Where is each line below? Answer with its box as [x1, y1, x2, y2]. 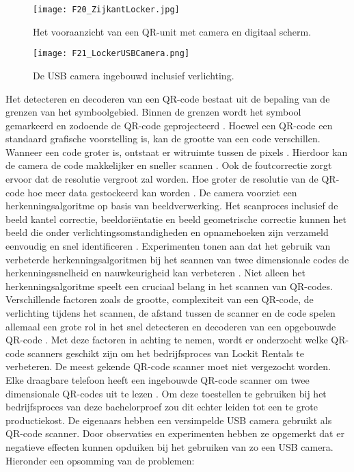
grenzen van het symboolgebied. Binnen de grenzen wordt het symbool [5, 105, 301, 119]
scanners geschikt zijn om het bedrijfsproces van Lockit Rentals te [27, 345, 304, 360]
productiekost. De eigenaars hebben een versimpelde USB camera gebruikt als [5, 412, 332, 427]
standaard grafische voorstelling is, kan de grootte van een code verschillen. [5, 131, 321, 146]
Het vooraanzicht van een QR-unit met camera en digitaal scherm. [33, 24, 312, 38]
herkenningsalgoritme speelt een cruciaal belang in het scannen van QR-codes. [5, 278, 333, 293]
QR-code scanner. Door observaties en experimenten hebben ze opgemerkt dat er [5, 426, 344, 441]
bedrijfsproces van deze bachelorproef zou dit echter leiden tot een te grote [5, 399, 318, 414]
